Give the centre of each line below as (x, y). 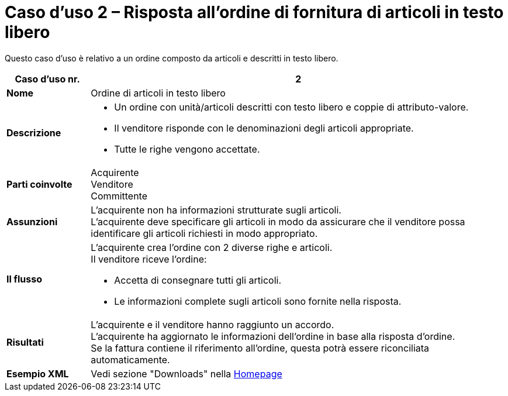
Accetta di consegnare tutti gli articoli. (198, 280)
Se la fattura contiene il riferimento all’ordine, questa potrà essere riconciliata (260, 348)
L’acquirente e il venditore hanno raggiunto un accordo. (212, 324)
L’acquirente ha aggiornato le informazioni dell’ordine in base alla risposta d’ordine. (273, 336)
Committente (119, 196)
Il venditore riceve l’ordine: (149, 259)
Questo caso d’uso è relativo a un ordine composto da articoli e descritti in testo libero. (172, 58)
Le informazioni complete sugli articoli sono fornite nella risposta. (258, 301)
